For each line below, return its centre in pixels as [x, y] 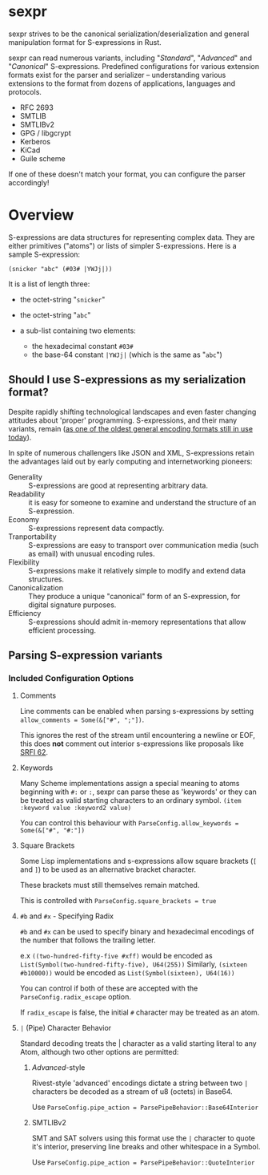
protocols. [25, 91]
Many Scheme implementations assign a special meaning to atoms [130, 784]
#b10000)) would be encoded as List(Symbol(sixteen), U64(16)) [127, 973]
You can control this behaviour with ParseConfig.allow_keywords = [129, 823]
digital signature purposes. [72, 605]
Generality [25, 476]
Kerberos [35, 141]
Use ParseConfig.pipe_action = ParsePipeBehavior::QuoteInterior [143, 1162]
